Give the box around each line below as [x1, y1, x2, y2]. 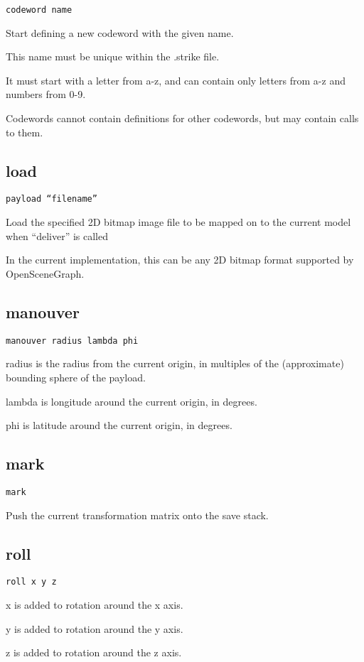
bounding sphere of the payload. [6, 369, 146, 384]
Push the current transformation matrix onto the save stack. [6, 507, 269, 522]
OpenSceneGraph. [6, 266, 85, 281]
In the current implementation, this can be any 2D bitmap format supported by [6, 252, 354, 267]
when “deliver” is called [6, 228, 108, 243]
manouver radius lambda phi [6, 335, 139, 346]
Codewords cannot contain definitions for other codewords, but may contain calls [6, 111, 359, 126]
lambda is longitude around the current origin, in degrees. [6, 394, 257, 408]
